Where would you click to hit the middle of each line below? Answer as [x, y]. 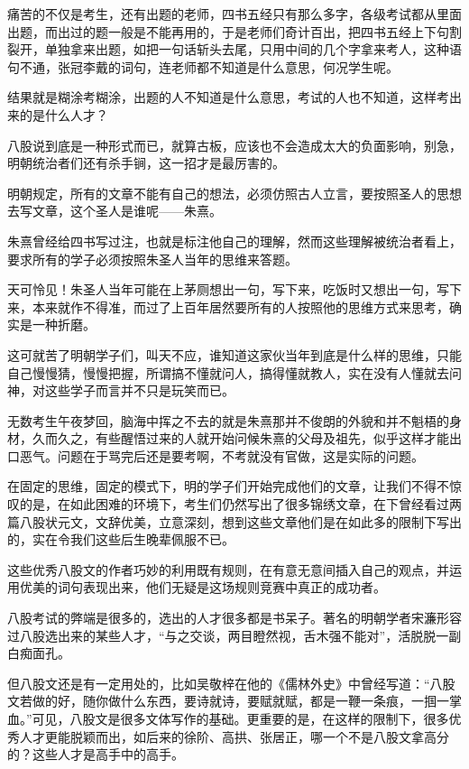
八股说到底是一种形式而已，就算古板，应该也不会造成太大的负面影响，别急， [234, 145]
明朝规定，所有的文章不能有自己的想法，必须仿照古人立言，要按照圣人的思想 [234, 193]
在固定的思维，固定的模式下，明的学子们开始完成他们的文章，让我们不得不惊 [234, 486]
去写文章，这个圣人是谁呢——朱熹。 [115, 211]
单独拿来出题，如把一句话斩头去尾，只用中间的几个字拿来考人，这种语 [253, 49]
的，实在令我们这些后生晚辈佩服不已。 [121, 539]
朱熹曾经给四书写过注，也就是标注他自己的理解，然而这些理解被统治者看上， [234, 241]
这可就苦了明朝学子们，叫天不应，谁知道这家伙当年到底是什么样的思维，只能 [234, 354]
